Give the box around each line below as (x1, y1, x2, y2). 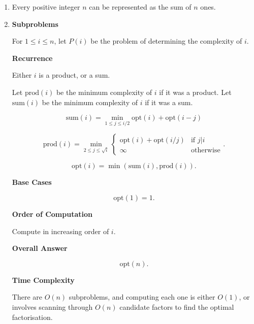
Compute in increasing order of (12, 225, 109, 236)
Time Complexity (12, 274, 75, 285)
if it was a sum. (145, 96, 193, 107)
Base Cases (12, 177, 52, 187)
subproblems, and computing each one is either (69, 291, 215, 302)
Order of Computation (12, 208, 92, 219)
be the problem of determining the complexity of (90, 36, 242, 46)
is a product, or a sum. (39, 70, 110, 80)
